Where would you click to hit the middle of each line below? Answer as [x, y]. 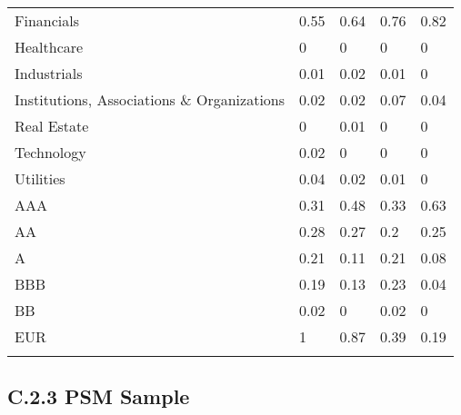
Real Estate [52, 126]
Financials [47, 20]
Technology [50, 152]
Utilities [40, 178]
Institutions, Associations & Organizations [150, 99]
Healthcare [49, 47]
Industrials [49, 73]
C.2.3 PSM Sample [99, 396]
